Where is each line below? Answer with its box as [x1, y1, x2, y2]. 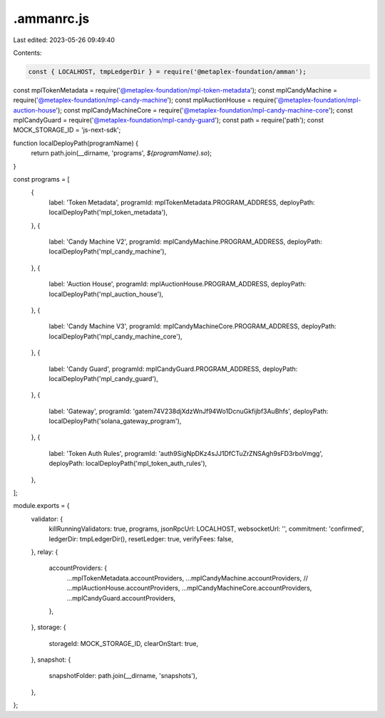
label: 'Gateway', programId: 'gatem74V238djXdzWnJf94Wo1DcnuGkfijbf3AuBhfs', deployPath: [48, 407, 329, 415]
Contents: [13, 48, 42, 57]
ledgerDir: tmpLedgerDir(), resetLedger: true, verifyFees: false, [48, 534, 234, 543]
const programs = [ [13, 175, 71, 184]
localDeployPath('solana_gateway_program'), [48, 417, 182, 425]
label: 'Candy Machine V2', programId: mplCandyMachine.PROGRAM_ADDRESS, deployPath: [48, 237, 322, 246]
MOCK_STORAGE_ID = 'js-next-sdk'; [13, 125, 121, 135]
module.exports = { [13, 501, 70, 510]
